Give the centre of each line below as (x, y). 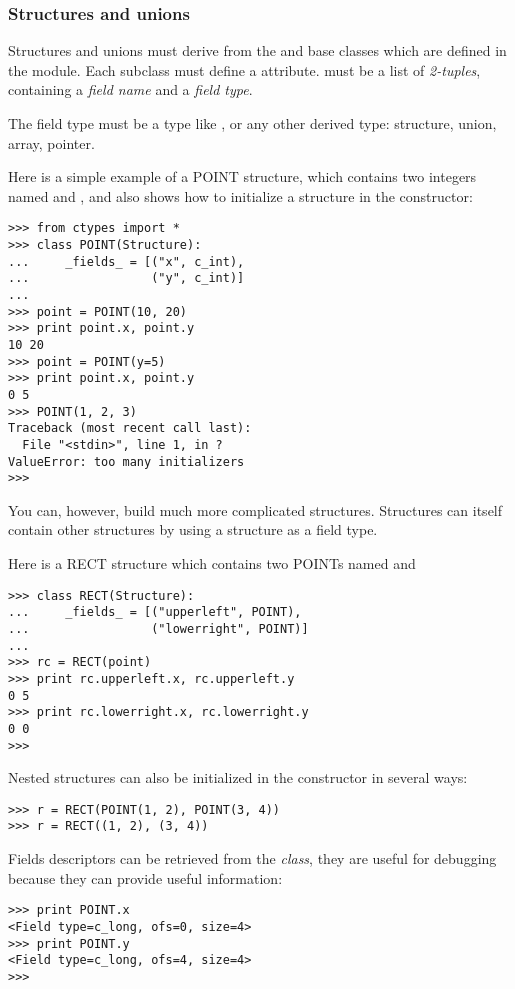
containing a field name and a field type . (130, 89)
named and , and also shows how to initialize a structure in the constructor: (240, 195)
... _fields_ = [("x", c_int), (126, 261)
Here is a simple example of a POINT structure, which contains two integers (242, 176)
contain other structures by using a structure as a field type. (193, 529)
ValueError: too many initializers (126, 461)
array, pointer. (51, 142)
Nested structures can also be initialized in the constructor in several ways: (238, 777)
